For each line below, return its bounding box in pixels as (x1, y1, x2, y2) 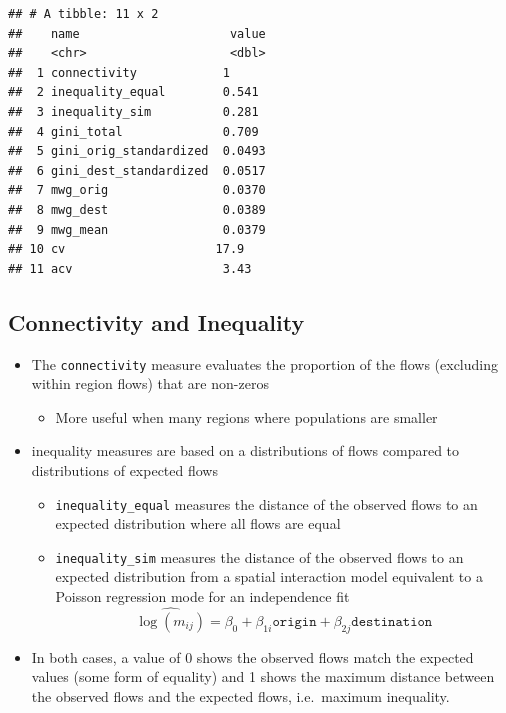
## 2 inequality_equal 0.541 (8, 85, 259, 100)
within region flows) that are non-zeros (31, 373, 269, 394)
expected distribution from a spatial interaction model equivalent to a (55, 566, 483, 587)
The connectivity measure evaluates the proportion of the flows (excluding (31, 353, 498, 374)
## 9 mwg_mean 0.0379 (8, 222, 266, 237)
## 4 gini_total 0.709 (8, 124, 259, 139)
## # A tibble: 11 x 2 (8, 7, 159, 21)
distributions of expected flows (31, 459, 218, 480)
